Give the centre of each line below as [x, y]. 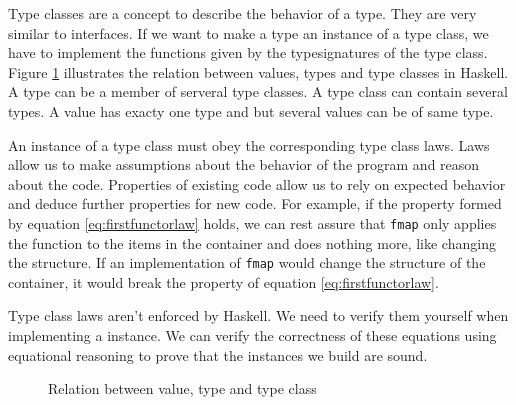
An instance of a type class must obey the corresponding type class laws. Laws [249, 144]
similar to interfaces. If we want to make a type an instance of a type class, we [248, 32]
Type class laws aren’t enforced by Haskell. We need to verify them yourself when [258, 315]
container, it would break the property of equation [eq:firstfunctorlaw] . [223, 281]
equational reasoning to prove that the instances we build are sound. [218, 354]
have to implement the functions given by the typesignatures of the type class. [248, 52]
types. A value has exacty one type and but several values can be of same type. [251, 110]
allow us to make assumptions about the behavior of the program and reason [244, 164]
